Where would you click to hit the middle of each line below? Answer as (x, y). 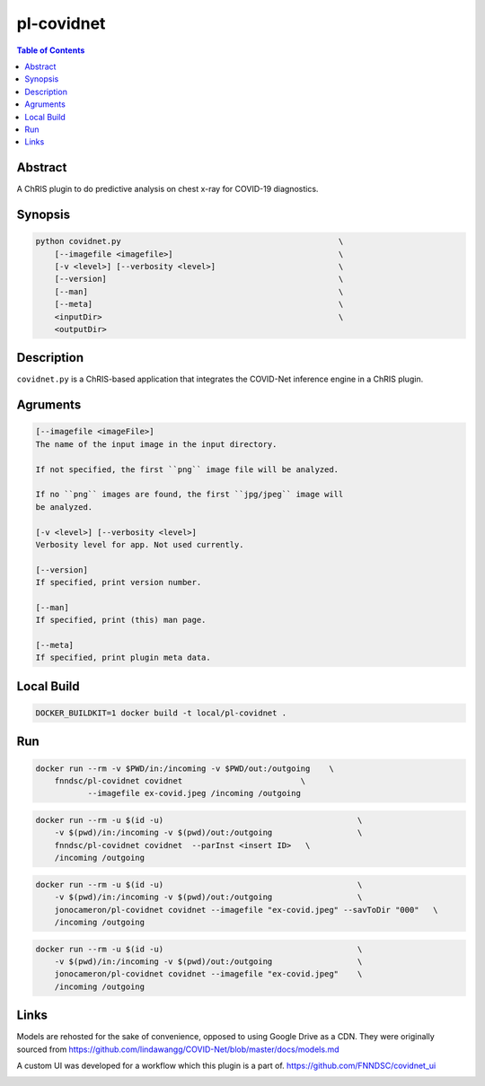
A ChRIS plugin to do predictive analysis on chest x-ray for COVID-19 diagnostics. (168, 189)
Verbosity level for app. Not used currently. (140, 544)
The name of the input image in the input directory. (156, 444)
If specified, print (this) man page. (121, 620)
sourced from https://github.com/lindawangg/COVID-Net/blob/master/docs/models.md (178, 1049)
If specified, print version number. (119, 582)
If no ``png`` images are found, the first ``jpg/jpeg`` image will (190, 495)
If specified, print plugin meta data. (123, 658)
